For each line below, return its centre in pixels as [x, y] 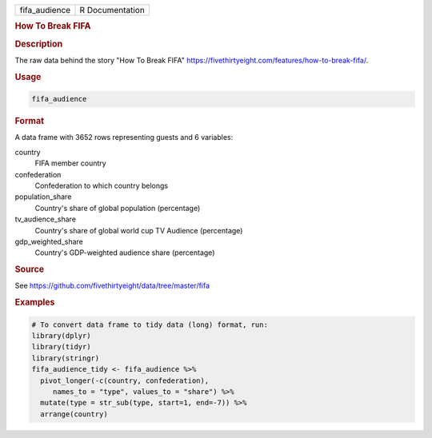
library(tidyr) [61, 347]
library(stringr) [66, 358]
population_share [43, 197]
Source [30, 269]
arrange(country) [74, 414]
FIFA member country [71, 163]
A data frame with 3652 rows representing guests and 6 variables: [124, 137]
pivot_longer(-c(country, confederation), [125, 380]
